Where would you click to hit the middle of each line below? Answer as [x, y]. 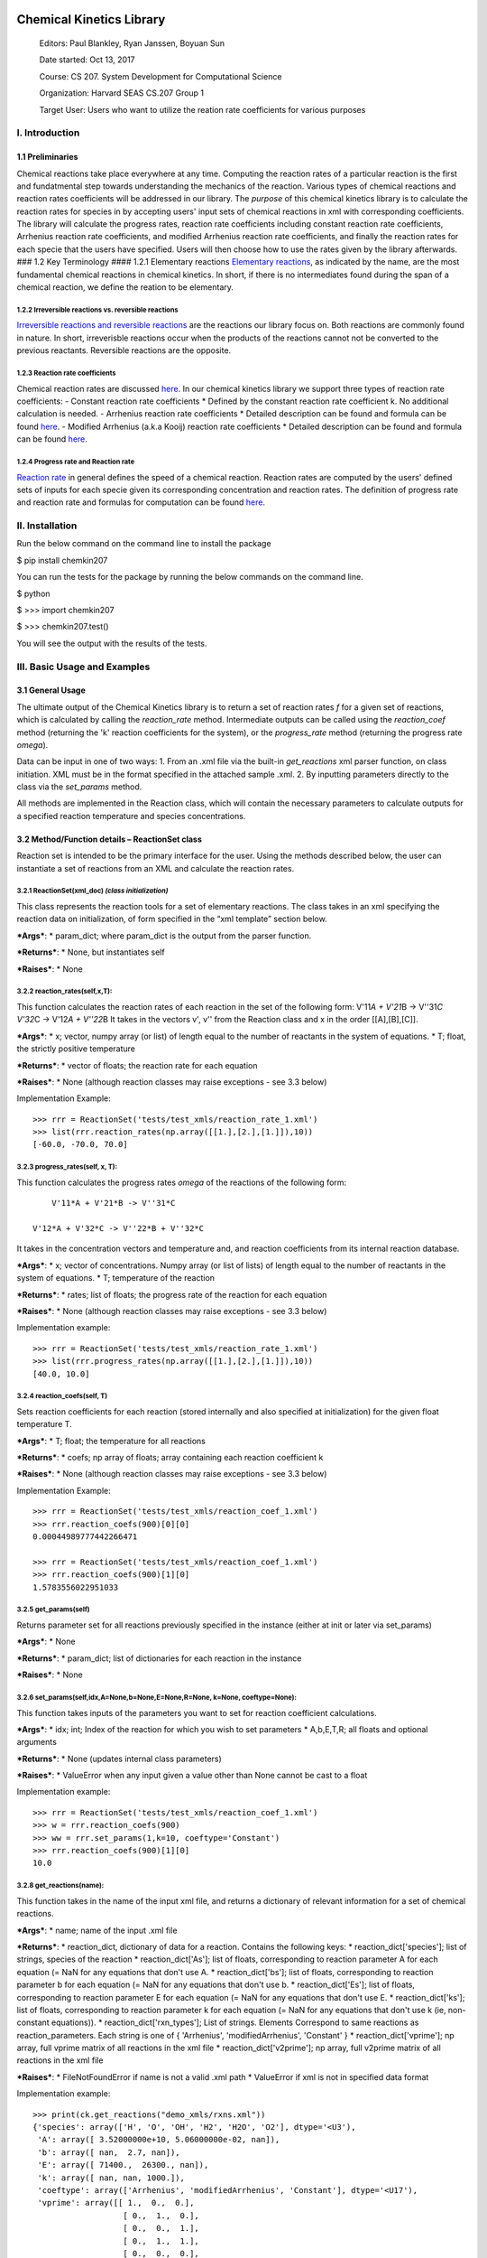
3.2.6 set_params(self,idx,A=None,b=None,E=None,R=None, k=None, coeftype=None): [157, 1697]
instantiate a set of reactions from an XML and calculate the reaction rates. [156, 868]
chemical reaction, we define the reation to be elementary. [125, 287]
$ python [33, 593]
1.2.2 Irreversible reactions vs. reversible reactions [97, 310]
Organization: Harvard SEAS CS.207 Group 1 [122, 93]
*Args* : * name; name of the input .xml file [97, 1930]
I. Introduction [48, 133]
